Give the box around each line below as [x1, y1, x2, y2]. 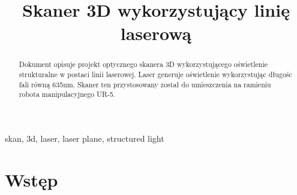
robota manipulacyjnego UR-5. [19, 89, 115, 99]
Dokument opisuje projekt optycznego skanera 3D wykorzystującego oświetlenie [19, 59, 268, 69]
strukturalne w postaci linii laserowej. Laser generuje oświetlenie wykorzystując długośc [19, 69, 292, 80]
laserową [120, 21, 192, 45]
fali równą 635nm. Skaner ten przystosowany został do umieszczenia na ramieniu [19, 79, 271, 89]
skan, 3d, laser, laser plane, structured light [5, 132, 164, 144]
